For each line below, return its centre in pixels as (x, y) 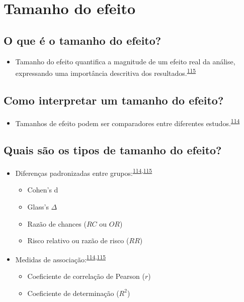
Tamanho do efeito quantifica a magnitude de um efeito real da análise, (125, 61)
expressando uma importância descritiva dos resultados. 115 (106, 72)
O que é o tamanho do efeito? (83, 40)
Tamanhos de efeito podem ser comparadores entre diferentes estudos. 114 (128, 122)
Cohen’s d (43, 190)
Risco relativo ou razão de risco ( (78, 240)
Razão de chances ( (57, 223)
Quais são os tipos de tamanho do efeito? (113, 150)
